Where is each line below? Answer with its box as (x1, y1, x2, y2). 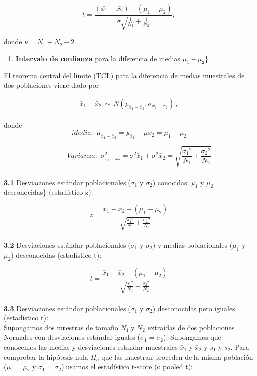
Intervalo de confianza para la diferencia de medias (15, 53, 180, 63)
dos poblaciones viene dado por (4, 80, 99, 90)
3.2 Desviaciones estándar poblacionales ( (4, 239, 131, 250)
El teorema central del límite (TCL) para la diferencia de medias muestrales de (4, 70, 245, 80)
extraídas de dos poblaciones (147, 322, 235, 332)
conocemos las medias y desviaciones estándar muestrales (4, 341, 178, 352)
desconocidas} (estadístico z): (4, 187, 93, 197)
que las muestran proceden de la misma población (101, 351, 253, 362)
